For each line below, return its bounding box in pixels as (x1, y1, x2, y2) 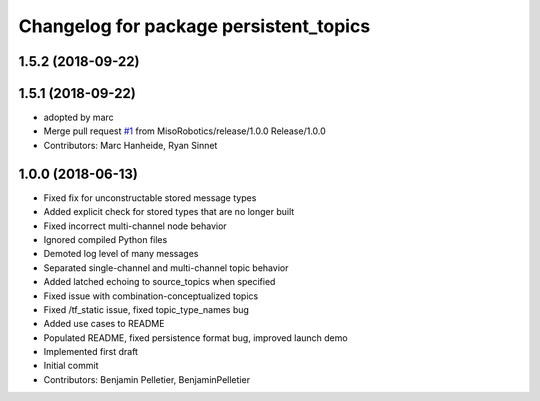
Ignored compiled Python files (43, 233, 168, 245)
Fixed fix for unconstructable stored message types (43, 191, 257, 204)
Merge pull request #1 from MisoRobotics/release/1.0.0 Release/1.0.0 (43, 125, 327, 137)
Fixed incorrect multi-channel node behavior (43, 220, 227, 232)
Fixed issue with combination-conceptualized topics (43, 290, 259, 302)
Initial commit (43, 360, 99, 372)
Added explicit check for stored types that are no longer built (43, 206, 295, 218)
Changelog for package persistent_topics (18, 15, 371, 37)
